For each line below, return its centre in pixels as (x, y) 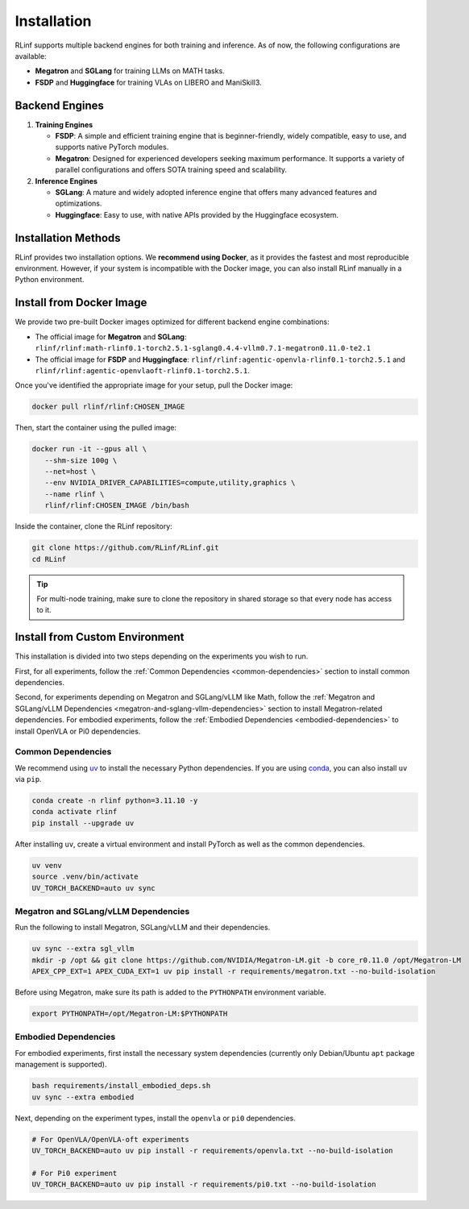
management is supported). (61, 1065)
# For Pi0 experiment (75, 1173)
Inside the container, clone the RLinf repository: (93, 526)
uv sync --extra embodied (83, 1097)
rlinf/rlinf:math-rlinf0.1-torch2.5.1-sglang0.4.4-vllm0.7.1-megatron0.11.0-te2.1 (203, 348)
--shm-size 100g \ (81, 460)
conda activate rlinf (75, 812)
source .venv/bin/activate (85, 877)
